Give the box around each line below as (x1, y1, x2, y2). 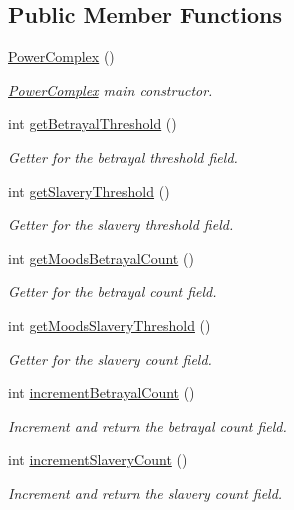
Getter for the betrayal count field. (8, 281, 217, 302)
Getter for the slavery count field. (8, 348, 212, 369)
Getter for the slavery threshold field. (8, 214, 234, 235)
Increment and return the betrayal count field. (8, 415, 287, 436)
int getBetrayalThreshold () (8, 113, 177, 134)
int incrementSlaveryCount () (8, 449, 188, 470)
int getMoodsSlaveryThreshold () (8, 314, 211, 335)
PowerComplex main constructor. (8, 79, 213, 100)
